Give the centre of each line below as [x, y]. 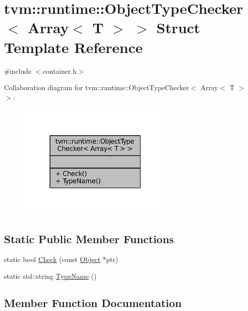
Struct [178, 27]
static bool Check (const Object [52, 259]
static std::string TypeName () [50, 276]
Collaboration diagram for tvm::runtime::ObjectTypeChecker [97, 87]
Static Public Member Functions [89, 238]
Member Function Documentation [93, 302]
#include [18, 71]
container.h [60, 71]
